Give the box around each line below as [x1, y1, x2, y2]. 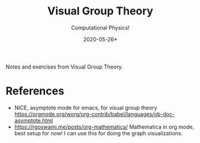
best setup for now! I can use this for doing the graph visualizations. [14, 129, 183, 136]
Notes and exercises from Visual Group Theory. [5, 63, 124, 70]
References [5, 84, 64, 98]
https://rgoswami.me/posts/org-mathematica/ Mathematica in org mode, [14, 123, 195, 130]
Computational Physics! [71, 24, 130, 31]
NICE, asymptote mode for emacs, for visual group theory [14, 104, 157, 111]
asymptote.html [14, 117, 53, 124]
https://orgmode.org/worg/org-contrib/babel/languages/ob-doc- [14, 110, 175, 118]
